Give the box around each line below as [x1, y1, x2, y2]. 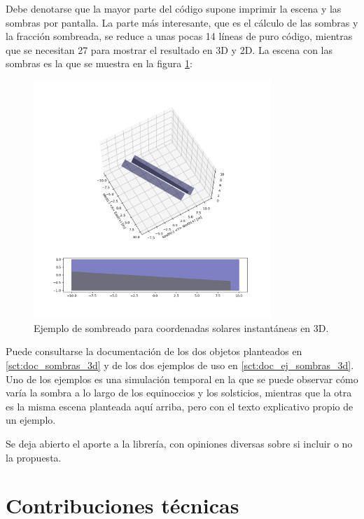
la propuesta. [6, 450, 62, 464]
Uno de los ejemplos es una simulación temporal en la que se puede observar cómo [6, 371, 358, 386]
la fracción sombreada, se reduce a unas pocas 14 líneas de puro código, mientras [6, 29, 353, 43]
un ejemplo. [6, 413, 56, 427]
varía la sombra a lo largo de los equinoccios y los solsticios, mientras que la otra [6, 385, 352, 400]
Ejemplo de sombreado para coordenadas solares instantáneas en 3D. [34, 320, 329, 335]
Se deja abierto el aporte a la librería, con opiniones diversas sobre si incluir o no [6, 436, 353, 450]
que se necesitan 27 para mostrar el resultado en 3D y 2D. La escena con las [6, 42, 333, 57]
